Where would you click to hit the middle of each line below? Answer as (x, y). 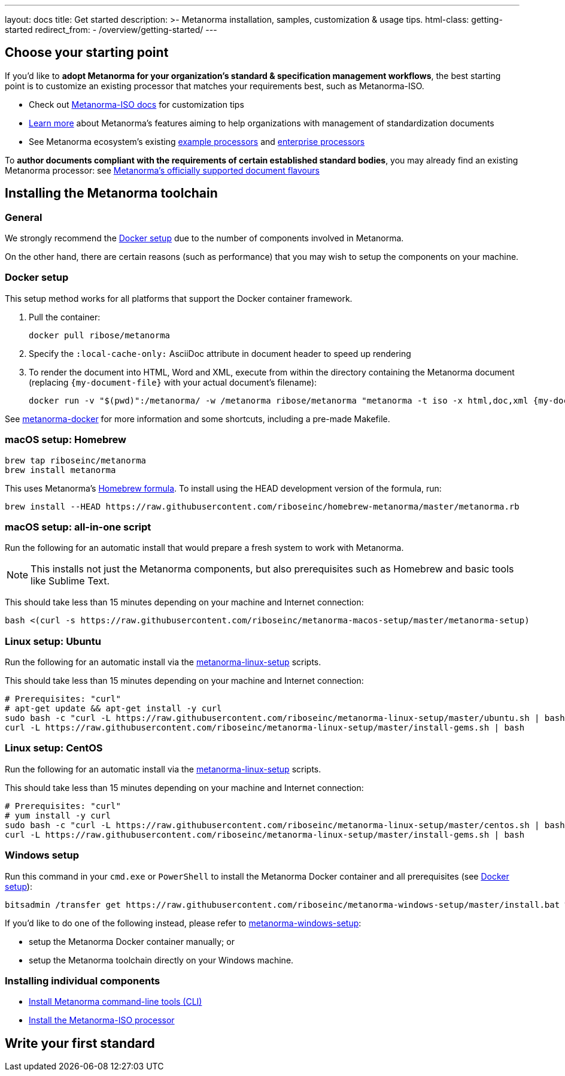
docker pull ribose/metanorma (100, 335)
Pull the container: (65, 317)
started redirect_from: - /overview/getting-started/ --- (111, 30)
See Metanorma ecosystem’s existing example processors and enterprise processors (197, 141)
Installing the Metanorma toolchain (111, 193)
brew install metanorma (60, 470)
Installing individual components (83, 980)
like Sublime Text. (70, 581)
